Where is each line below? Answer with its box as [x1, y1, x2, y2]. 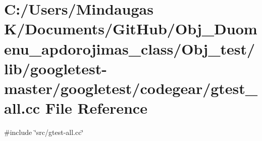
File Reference [45, 98, 147, 118]
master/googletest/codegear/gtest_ [4, 77, 258, 98]
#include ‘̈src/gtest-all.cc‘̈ [4, 127, 84, 137]
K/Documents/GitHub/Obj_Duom [4, 18, 257, 39]
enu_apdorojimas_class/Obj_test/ [4, 38, 255, 59]
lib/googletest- [4, 58, 108, 78]
